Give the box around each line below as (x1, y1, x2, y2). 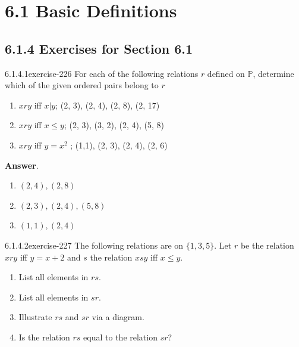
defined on (207, 67, 245, 79)
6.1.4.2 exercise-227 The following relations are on (5, 238, 184, 251)
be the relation (240, 238, 294, 251)
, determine (253, 67, 294, 79)
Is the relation (18, 330, 70, 343)
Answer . (5, 159, 39, 171)
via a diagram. (92, 311, 144, 323)
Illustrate (18, 311, 52, 323)
